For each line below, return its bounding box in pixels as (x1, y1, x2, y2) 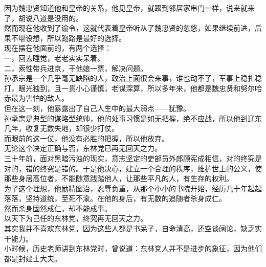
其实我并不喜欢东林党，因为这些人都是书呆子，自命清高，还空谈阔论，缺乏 (4, 223, 255, 234)
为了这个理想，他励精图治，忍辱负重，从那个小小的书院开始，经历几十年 (4, 183, 248, 193)
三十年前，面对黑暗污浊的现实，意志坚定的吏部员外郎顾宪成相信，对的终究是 (4, 152, 262, 163)
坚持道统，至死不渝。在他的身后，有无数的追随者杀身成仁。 (25, 193, 226, 204)
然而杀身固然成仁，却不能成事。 (4, 203, 112, 213)
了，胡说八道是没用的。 (4, 12, 83, 23)
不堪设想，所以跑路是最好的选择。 (11, 32, 126, 43)
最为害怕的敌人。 (11, 93, 69, 103)
